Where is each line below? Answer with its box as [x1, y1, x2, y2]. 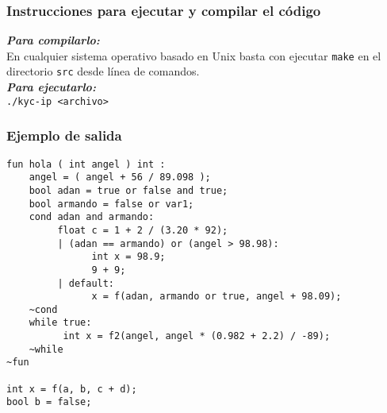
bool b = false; [6, 396, 92, 408]
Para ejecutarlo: [6, 79, 96, 95]
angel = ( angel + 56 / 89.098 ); [29, 172, 211, 183]
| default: [57, 277, 115, 289]
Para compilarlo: [6, 32, 100, 48]
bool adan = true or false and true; [29, 184, 228, 196]
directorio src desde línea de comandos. [6, 63, 200, 79]
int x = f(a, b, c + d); [6, 383, 137, 395]
